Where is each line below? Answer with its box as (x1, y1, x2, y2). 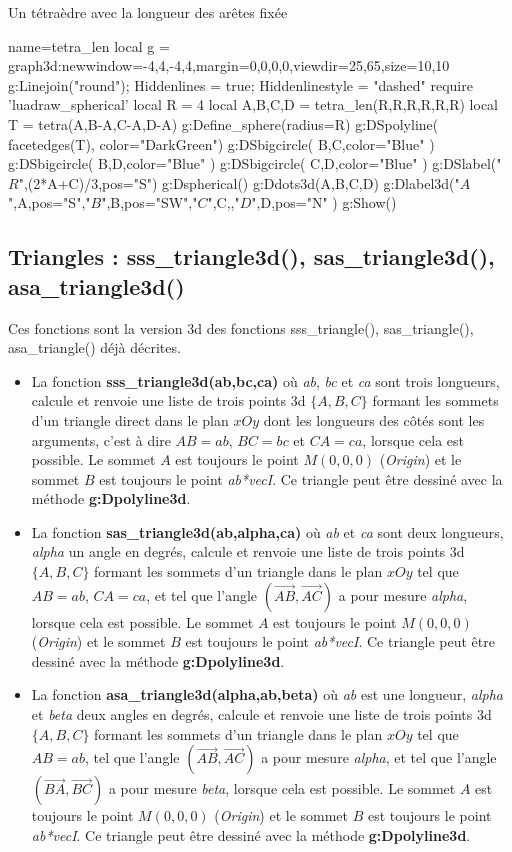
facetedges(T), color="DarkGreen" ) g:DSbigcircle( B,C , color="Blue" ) (8, 133, 435, 154)
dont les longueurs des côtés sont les (263, 409, 485, 430)
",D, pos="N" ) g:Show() (251, 192, 397, 213)
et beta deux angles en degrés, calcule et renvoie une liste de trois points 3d (31, 704, 492, 725)
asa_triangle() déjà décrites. (8, 337, 181, 358)
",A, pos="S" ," (8, 192, 91, 213)
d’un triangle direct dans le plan (31, 409, 229, 430)
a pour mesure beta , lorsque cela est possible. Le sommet (108, 778, 456, 799)
